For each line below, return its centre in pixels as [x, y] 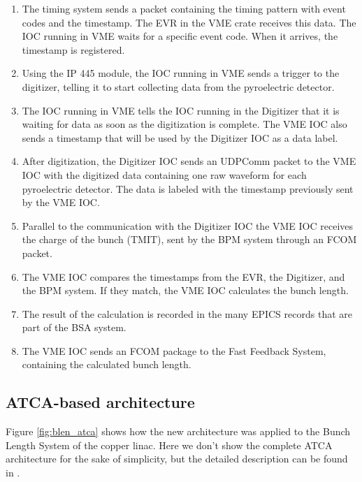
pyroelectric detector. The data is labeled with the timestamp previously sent [188, 188]
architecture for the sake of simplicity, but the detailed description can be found [177, 459]
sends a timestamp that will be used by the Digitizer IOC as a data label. [180, 137]
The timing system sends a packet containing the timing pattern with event [184, 8]
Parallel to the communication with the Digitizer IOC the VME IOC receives [188, 225]
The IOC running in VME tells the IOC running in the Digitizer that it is [181, 110]
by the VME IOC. [61, 202]
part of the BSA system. [74, 327]
